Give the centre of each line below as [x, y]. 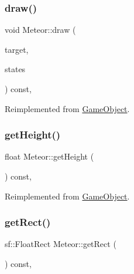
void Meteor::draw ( [40, 30]
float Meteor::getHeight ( [49, 156]
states [15, 69]
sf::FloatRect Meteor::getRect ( [61, 244]
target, [17, 49]
